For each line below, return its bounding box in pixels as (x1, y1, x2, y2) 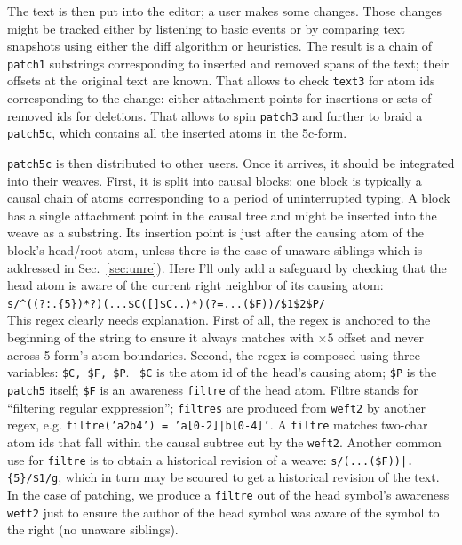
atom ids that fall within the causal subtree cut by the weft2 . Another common (7, 432, 442, 451)
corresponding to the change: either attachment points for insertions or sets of (7, 89, 432, 108)
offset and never (338, 328, 425, 347)
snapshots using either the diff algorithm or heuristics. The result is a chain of (7, 36, 432, 55)
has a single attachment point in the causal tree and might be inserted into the (7, 205, 437, 224)
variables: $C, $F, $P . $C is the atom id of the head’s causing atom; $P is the (7, 363, 437, 381)
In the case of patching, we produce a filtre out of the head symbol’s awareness (7, 485, 450, 503)
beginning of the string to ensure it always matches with (7, 328, 314, 347)
